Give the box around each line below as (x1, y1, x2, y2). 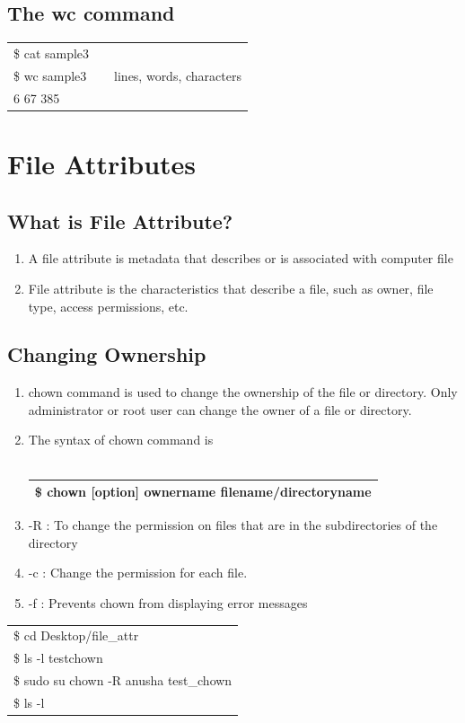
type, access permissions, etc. (28, 296, 189, 315)
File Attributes (7, 145, 197, 181)
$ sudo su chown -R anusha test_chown (13, 671, 232, 690)
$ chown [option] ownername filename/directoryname (34, 482, 372, 501)
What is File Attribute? (7, 207, 233, 234)
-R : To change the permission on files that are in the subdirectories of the (28, 516, 438, 534)
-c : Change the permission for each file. (28, 563, 248, 582)
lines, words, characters (114, 66, 241, 84)
